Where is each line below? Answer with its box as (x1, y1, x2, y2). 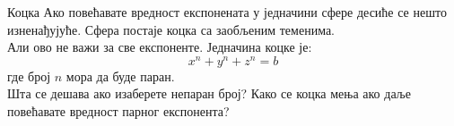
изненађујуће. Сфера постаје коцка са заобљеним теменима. (7, 20, 336, 38)
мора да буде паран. (65, 66, 175, 85)
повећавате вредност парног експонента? (7, 102, 230, 121)
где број (7, 66, 51, 85)
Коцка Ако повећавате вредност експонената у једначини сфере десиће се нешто (7, 3, 447, 21)
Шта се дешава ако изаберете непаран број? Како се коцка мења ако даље (7, 84, 412, 103)
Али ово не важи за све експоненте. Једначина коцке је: (7, 38, 312, 56)
